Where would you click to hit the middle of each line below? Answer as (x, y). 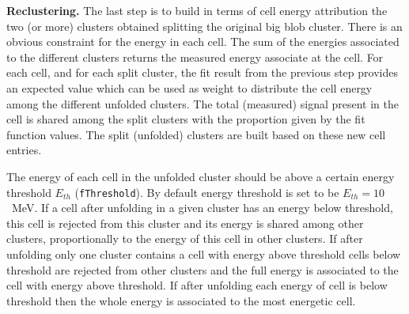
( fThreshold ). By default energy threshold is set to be (207, 192)
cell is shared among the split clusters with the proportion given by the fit (186, 119)
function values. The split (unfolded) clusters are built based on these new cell (196, 134)
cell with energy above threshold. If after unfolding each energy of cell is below (197, 285)
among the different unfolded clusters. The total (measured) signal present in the (203, 103)
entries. (24, 150)
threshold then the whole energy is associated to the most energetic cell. (181, 300)
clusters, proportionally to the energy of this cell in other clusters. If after (185, 238)
